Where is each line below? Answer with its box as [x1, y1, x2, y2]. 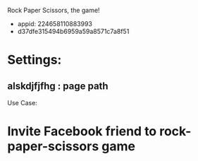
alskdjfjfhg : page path [7, 80, 109, 92]
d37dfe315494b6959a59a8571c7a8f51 [17, 28, 130, 35]
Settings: [7, 52, 62, 68]
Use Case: [7, 99, 37, 107]
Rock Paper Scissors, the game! [7, 6, 100, 14]
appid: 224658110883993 [17, 20, 93, 28]
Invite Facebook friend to [7, 124, 157, 140]
